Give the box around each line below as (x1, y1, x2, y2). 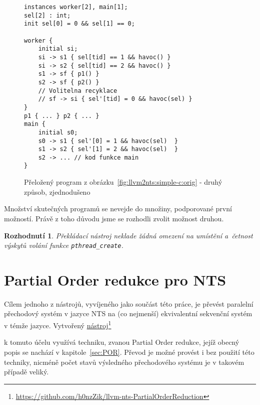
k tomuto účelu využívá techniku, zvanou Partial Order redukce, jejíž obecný (4, 337, 239, 347)
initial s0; (38, 128, 78, 136)
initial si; (38, 45, 78, 53)
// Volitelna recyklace (38, 87, 117, 94)
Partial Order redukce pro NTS (4, 269, 226, 290)
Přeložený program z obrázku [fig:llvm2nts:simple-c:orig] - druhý (24, 177, 222, 187)
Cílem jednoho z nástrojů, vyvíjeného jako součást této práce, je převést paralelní (4, 298, 253, 309)
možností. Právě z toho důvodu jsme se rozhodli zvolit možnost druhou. (4, 213, 224, 223)
